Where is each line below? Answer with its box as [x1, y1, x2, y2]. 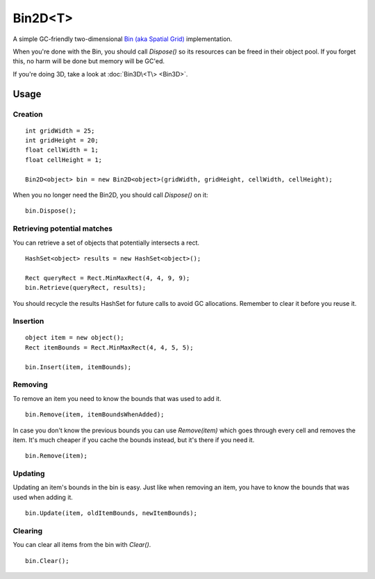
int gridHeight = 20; [25, 136, 99, 145]
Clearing [12, 526, 43, 536]
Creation [12, 109, 43, 119]
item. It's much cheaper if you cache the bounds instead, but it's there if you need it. [12, 435, 255, 444]
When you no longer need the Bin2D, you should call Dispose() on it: [12, 191, 208, 199]
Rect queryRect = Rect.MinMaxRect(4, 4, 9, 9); [25, 274, 190, 282]
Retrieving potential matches [12, 224, 112, 234]
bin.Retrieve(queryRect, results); [25, 284, 147, 292]
